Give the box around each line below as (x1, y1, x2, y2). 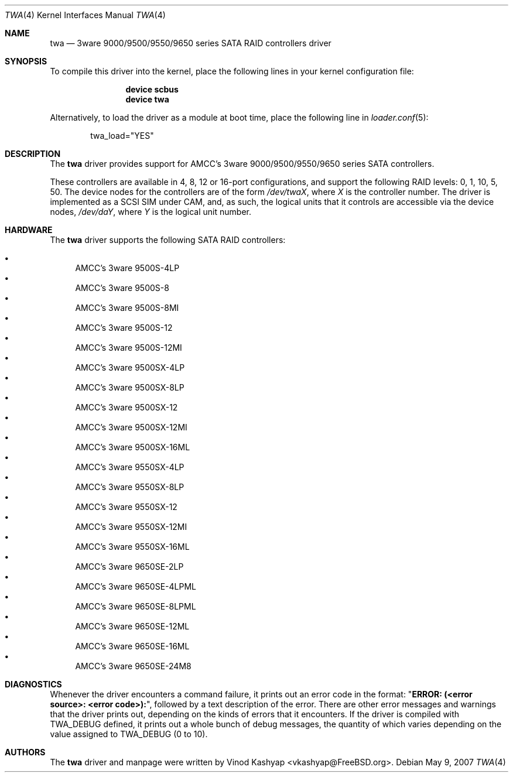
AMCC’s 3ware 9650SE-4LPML (75, 581, 196, 591)
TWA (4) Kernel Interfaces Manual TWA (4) (5, 10, 166, 20)
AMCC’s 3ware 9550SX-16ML (75, 542, 190, 552)
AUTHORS (5, 747, 46, 757)
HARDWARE (5, 225, 53, 235)
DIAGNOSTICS (5, 679, 62, 689)
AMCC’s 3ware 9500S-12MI (75, 343, 182, 352)
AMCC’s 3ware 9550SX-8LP (75, 482, 184, 492)
